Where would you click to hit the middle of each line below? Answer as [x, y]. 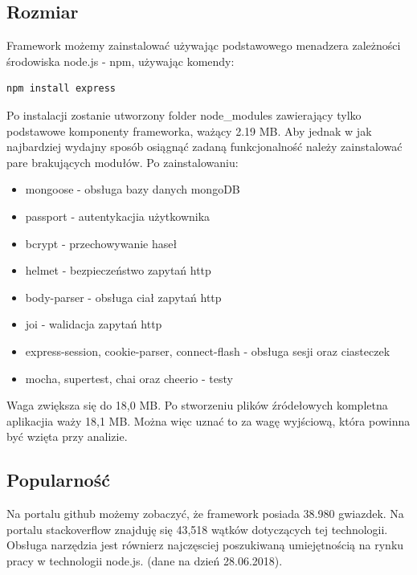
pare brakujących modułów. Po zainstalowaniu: [123, 162]
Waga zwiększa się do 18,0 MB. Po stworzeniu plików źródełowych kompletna [197, 405]
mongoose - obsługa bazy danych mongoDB [133, 189]
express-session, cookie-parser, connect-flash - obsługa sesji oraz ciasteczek [208, 351]
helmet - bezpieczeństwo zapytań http [118, 270]
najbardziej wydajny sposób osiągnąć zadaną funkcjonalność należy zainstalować [204, 147]
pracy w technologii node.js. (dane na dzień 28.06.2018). [145, 560]
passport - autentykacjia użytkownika [118, 216]
